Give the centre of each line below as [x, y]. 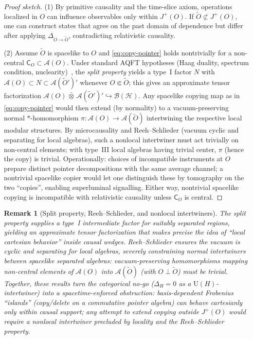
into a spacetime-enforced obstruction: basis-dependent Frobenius [138, 293]
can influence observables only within [102, 16]
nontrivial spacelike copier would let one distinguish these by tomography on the [124, 178]
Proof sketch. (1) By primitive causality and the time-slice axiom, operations [118, 6]
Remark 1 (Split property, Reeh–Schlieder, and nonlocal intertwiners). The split [125, 213]
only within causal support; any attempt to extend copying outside [101, 312]
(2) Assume [21, 52]
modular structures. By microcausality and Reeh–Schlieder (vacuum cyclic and [121, 130]
